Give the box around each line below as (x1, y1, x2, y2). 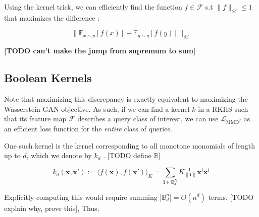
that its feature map (4, 113, 67, 124)
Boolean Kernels (4, 70, 92, 86)
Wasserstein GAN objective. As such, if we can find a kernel (4, 103, 190, 114)
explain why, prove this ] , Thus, (4, 202, 99, 213)
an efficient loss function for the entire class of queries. (4, 123, 172, 133)
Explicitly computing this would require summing (4, 191, 158, 202)
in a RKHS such (198, 103, 248, 114)
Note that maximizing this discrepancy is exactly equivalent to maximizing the (4, 93, 248, 104)
